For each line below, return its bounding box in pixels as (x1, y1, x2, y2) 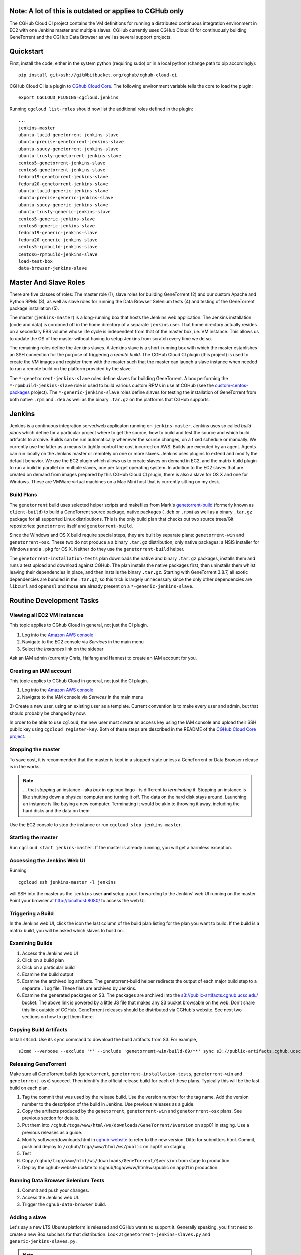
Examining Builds (9, 940, 53, 947)
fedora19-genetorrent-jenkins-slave (18, 174, 108, 180)
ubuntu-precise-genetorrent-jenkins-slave (18, 139, 124, 145)
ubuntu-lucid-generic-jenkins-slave (18, 188, 108, 194)
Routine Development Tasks (9, 596, 99, 605)
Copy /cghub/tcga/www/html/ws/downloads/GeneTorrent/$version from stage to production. (22, 1157, 231, 1163)
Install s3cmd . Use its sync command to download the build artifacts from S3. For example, (9, 1037, 198, 1043)
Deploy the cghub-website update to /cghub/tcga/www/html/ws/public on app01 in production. (22, 1165, 219, 1171)
